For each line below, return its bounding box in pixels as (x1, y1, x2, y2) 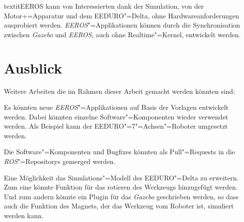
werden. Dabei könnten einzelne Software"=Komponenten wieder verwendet (4, 111, 229, 121)
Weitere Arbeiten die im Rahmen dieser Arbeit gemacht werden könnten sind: (4, 86, 235, 96)
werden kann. (4, 210, 44, 221)
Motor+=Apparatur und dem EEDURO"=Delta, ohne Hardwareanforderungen (4, 10, 240, 20)
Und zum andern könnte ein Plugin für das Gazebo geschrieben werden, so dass (4, 191, 239, 201)
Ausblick (4, 58, 62, 77)
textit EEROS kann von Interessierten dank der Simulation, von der (4, 1, 204, 11)
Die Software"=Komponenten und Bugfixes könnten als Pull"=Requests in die (4, 147, 235, 157)
